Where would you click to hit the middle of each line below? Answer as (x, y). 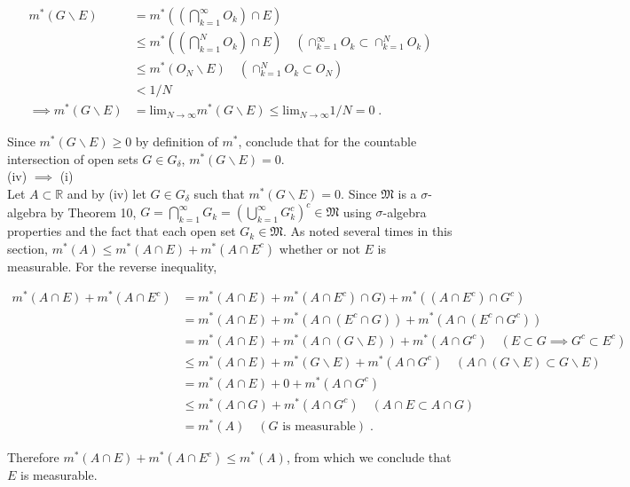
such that (219, 194)
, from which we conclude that (369, 457)
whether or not (319, 248)
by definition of (177, 141)
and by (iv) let (106, 194)
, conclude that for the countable (327, 141)
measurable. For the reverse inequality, (112, 266)
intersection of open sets (73, 158)
